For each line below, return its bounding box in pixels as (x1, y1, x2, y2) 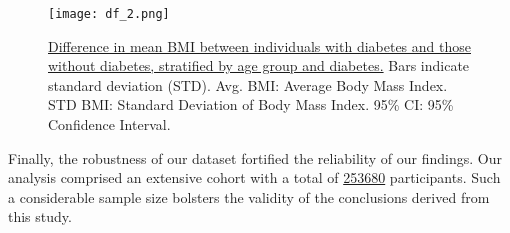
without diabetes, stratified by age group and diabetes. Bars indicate (48, 55, 470, 76)
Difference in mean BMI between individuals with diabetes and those (48, 35, 471, 56)
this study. (8, 206, 72, 227)
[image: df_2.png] (48, 7, 170, 21)
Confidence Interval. (48, 114, 171, 135)
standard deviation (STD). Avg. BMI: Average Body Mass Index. (48, 74, 448, 95)
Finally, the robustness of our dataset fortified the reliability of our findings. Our (8, 147, 503, 168)
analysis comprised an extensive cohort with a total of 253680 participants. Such (8, 167, 501, 188)
